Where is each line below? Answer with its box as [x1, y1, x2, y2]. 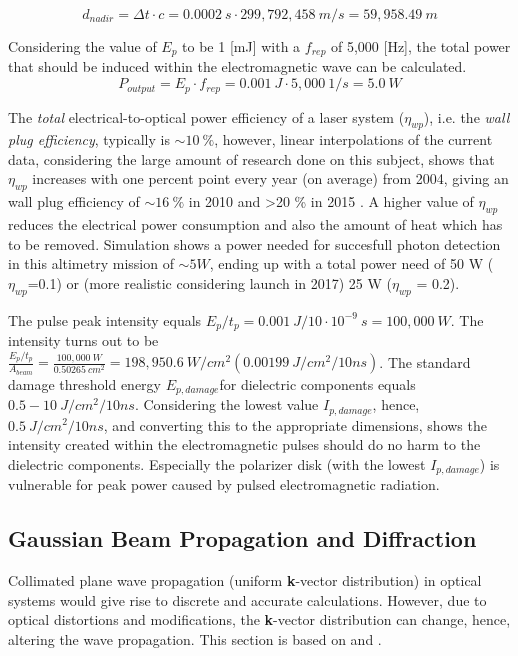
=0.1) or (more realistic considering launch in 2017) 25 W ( [27, 272, 393, 293]
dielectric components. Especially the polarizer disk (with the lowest [8, 453, 426, 474]
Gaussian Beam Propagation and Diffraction [8, 523, 477, 554]
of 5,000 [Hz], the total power [331, 36, 511, 56]
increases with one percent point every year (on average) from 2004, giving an [32, 168, 509, 189]
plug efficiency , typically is [8, 129, 170, 150]
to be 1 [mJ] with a [182, 36, 301, 56]
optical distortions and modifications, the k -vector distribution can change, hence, [8, 609, 511, 630]
